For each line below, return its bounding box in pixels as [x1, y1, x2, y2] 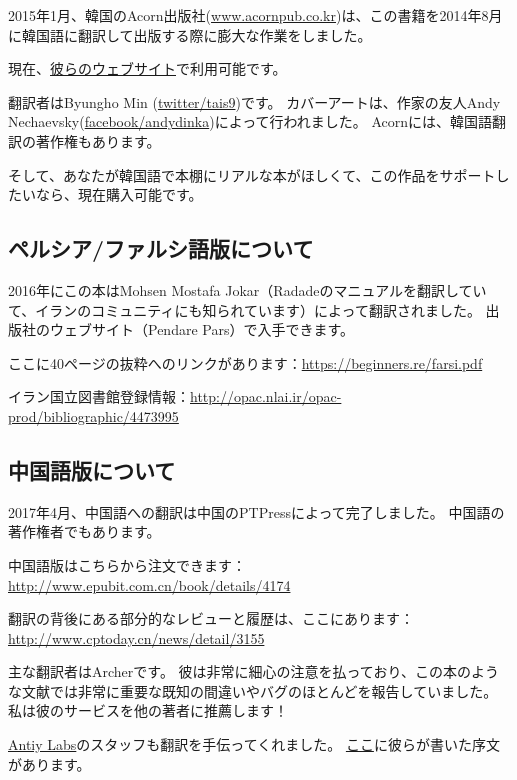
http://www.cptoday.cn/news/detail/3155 [8, 627, 265, 648]
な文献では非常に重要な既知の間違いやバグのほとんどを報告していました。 [8, 680, 498, 701]
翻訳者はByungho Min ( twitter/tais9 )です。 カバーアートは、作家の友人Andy [8, 91, 501, 112]
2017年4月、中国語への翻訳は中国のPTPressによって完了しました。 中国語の [8, 501, 505, 522]
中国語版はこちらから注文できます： [8, 554, 246, 575]
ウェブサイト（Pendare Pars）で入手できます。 [49, 319, 355, 340]
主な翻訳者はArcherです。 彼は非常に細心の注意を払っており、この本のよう [8, 661, 499, 682]
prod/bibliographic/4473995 [8, 405, 179, 426]
